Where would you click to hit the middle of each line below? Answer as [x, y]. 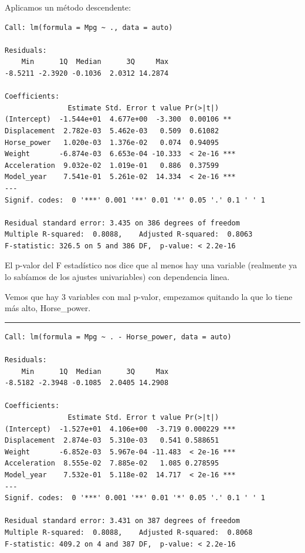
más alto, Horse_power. [48, 308]
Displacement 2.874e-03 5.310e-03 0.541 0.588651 [112, 441]
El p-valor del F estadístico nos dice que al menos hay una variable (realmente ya [151, 265]
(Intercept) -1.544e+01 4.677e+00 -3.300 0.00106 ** [118, 119]
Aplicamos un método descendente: [68, 7]
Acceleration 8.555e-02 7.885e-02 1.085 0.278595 [112, 463]
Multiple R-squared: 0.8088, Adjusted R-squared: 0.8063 [129, 235]
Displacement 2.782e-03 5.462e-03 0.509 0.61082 [112, 131]
